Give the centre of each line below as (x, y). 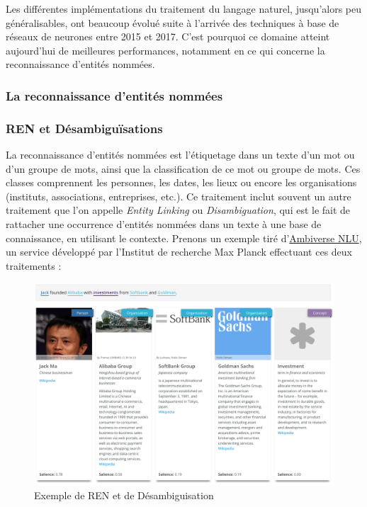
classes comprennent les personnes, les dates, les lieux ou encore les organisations (181, 182)
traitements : (34, 265)
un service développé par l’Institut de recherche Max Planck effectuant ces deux (179, 252)
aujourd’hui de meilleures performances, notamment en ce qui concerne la (165, 50)
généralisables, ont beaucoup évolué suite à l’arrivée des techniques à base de (173, 22)
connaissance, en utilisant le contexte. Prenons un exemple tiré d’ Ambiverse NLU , (184, 238)
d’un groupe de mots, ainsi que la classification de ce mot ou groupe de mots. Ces (183, 168)
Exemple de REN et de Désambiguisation (124, 495)
